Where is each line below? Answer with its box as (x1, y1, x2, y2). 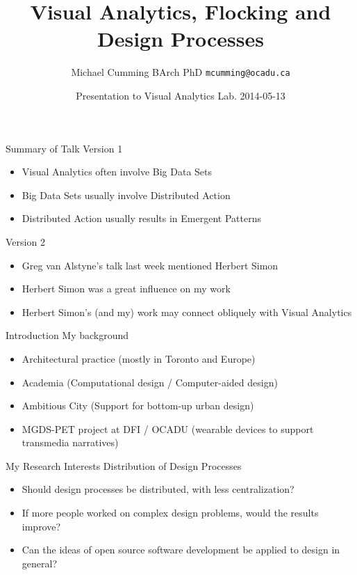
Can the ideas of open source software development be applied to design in (22, 542, 340, 557)
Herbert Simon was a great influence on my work (22, 281, 231, 296)
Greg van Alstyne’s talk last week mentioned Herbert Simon (22, 258, 279, 272)
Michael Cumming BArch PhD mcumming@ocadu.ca (71, 65, 290, 79)
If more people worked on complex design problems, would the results (22, 505, 319, 520)
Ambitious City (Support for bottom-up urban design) (22, 398, 254, 413)
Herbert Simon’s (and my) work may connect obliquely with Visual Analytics (22, 304, 352, 319)
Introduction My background (6, 328, 129, 342)
